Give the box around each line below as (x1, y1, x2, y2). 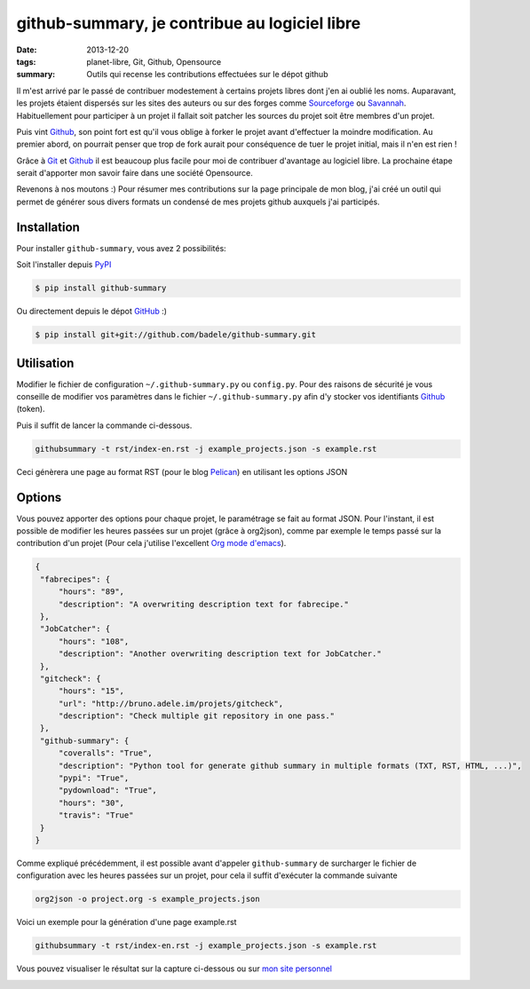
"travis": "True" (58, 811, 134, 820)
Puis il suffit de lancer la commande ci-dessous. (16, 420, 193, 431)
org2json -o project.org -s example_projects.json (35, 894, 261, 905)
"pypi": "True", (58, 773, 130, 783)
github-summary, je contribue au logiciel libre (16, 13, 361, 33)
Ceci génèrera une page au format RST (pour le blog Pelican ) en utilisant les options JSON (16, 466, 348, 477)
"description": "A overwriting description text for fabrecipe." (58, 599, 350, 609)
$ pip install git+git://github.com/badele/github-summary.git (35, 329, 317, 340)
